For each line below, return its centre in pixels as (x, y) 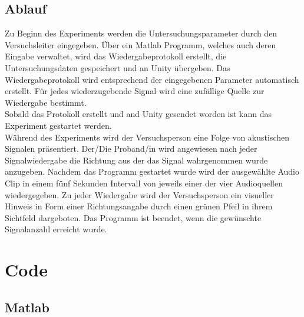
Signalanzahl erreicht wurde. (56, 229)
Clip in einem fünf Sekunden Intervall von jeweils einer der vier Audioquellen (144, 183)
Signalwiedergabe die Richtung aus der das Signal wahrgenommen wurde (136, 160)
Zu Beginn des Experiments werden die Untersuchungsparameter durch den (141, 33)
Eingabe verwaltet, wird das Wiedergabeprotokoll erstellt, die (116, 56)
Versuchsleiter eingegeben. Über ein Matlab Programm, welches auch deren (141, 44)
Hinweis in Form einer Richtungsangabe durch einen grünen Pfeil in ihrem (139, 206)
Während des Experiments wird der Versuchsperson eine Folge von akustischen (147, 137)
